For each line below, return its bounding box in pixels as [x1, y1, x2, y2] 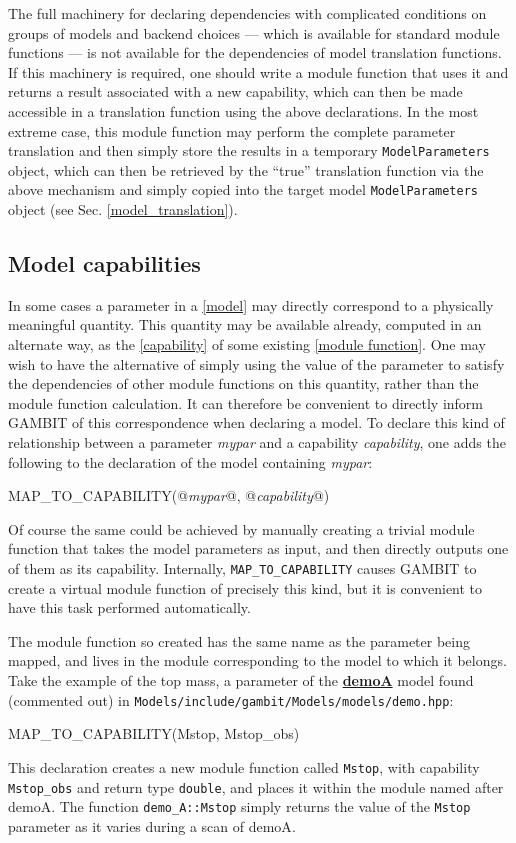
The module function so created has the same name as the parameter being [8, 630, 470, 651]
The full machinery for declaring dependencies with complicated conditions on [8, 3, 487, 23]
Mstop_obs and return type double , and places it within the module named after [8, 776, 504, 797]
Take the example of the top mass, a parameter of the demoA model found [8, 670, 474, 691]
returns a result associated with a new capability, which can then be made [8, 81, 463, 102]
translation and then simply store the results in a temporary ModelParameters [8, 140, 490, 161]
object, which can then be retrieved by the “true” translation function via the [8, 159, 484, 180]
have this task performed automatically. [8, 597, 251, 618]
